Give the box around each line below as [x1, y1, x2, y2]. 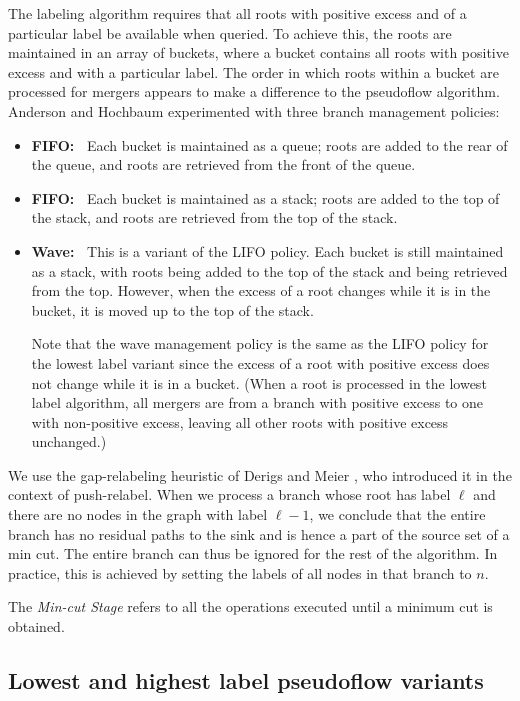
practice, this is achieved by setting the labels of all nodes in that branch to [8, 562, 472, 583]
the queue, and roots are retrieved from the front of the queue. [31, 154, 416, 175]
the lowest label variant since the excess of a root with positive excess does [31, 352, 490, 373]
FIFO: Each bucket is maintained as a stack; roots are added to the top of [31, 187, 500, 208]
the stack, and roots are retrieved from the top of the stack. [31, 207, 398, 228]
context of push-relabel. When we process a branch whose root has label [8, 484, 451, 505]
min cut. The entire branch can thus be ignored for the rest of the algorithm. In [8, 543, 498, 564]
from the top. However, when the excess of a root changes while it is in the [31, 280, 491, 301]
